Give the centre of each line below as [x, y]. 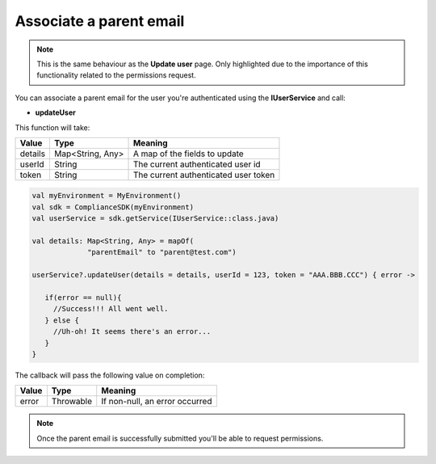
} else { [62, 320]
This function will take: [52, 127]
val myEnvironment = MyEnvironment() [107, 196]
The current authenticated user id [197, 164]
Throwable [72, 402]
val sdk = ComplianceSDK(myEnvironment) [113, 207]
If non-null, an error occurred [157, 402]
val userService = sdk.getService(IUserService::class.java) [155, 219]
